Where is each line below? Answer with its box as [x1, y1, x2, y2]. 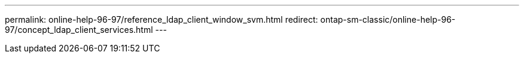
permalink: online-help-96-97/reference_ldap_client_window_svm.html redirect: [5, 14, 318, 25]
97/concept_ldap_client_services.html [5, 25, 153, 35]
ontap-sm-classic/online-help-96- [320, 14, 456, 25]
